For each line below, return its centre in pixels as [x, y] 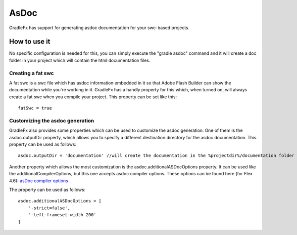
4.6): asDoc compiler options [39, 181]
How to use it [30, 42]
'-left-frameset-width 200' [62, 215]
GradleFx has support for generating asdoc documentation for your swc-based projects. [99, 28]
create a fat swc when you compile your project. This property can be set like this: [93, 97]
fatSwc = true [35, 108]
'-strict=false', [49, 208]
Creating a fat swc [31, 73]
